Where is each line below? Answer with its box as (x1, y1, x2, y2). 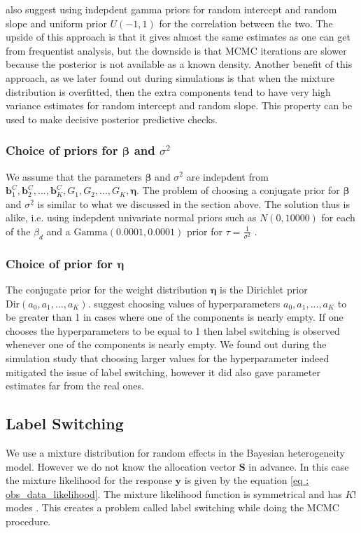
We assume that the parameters (6, 169, 142, 184)
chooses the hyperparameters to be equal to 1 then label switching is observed (6, 323, 340, 338)
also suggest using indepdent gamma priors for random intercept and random (6, 2, 337, 16)
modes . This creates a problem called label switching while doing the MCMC (6, 500, 339, 515)
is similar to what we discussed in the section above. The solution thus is (37, 196, 350, 211)
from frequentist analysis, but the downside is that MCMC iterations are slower (6, 43, 347, 57)
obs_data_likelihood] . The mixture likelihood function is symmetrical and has (6, 486, 342, 501)
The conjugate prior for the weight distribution (6, 282, 208, 296)
